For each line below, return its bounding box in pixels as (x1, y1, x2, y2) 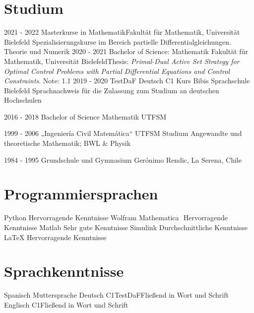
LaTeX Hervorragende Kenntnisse (4, 232, 107, 242)
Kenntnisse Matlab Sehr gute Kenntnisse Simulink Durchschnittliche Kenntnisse (4, 222, 248, 232)
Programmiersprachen (4, 184, 158, 204)
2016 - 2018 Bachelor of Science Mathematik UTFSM (4, 111, 167, 122)
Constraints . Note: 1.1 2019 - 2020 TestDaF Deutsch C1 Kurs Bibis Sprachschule (4, 75, 250, 86)
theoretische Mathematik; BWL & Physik (4, 138, 131, 148)
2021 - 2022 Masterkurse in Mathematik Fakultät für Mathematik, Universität (4, 27, 240, 37)
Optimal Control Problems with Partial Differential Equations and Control (4, 65, 230, 76)
